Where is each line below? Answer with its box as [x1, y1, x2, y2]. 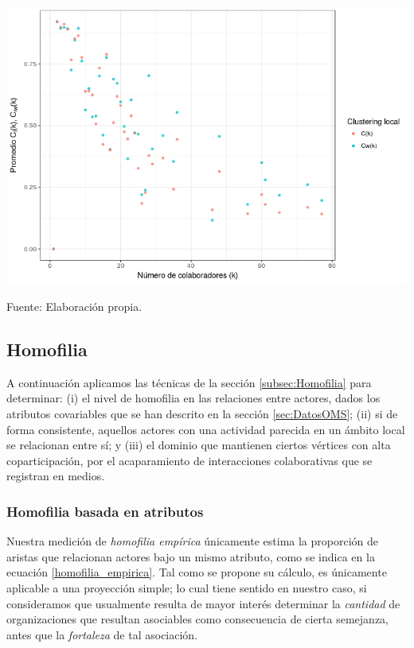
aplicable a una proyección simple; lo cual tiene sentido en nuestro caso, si [6, 579, 367, 596]
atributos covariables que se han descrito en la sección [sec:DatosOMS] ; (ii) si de [6, 405, 398, 422]
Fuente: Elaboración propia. [6, 298, 143, 315]
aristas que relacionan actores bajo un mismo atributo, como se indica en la [6, 548, 375, 565]
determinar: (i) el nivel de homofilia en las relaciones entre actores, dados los [6, 390, 381, 406]
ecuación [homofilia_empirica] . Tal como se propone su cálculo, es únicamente [6, 564, 387, 580]
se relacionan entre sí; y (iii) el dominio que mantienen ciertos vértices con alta [6, 437, 391, 453]
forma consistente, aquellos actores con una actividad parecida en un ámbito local [6, 421, 405, 437]
